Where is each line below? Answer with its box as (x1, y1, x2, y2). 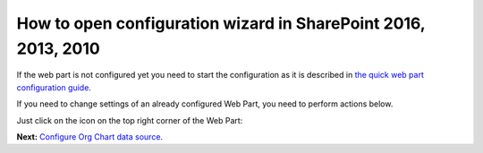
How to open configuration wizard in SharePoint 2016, (16, 13, 426, 33)
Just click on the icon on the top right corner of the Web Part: (16, 115, 243, 125)
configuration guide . (16, 81, 91, 93)
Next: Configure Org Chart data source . (16, 131, 164, 142)
